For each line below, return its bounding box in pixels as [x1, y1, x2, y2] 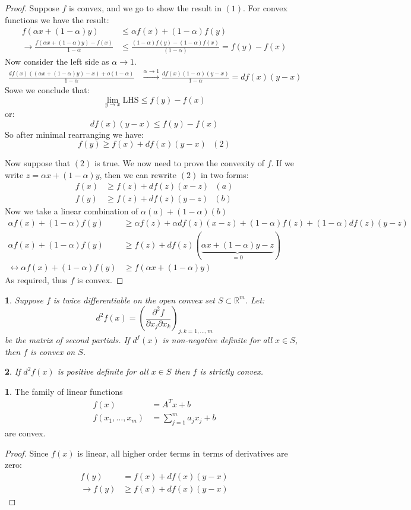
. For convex [243, 2, 287, 14]
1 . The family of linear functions [5, 385, 123, 397]
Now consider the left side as [5, 55, 109, 67]
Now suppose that [5, 157, 71, 169]
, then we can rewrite [99, 168, 177, 180]
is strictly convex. [200, 365, 263, 378]
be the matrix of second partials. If [5, 333, 130, 346]
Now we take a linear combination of [5, 205, 138, 217]
